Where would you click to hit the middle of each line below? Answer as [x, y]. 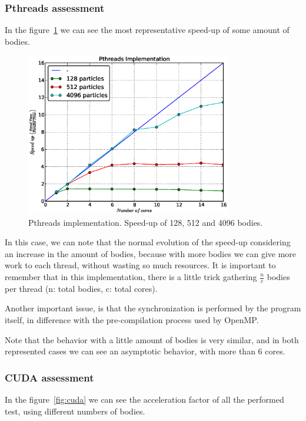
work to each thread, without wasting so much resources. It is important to [140, 265]
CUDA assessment [49, 377]
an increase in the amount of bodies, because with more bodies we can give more [151, 253]
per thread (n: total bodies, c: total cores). [81, 288]
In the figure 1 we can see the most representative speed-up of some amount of [147, 30]
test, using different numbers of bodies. [75, 411]
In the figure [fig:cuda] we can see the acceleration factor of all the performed [144, 399]
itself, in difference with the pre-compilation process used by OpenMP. [132, 320]
